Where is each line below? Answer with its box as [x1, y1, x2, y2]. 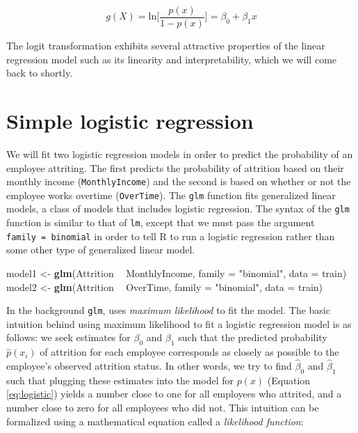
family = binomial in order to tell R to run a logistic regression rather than [6, 228, 335, 243]
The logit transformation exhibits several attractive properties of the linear [6, 38, 325, 53]
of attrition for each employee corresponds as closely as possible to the [40, 345, 339, 359]
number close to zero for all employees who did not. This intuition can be [6, 400, 319, 415]
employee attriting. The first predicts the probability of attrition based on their [6, 160, 344, 175]
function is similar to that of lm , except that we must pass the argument [6, 215, 315, 230]
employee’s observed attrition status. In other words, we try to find [6, 359, 292, 373]
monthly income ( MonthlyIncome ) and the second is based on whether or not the [6, 174, 351, 189]
